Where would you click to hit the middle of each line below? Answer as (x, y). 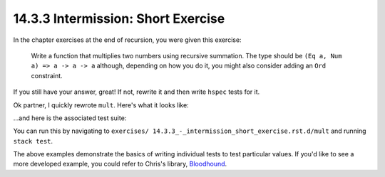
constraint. (47, 75)
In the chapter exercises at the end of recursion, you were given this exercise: (127, 40)
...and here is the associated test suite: (70, 118)
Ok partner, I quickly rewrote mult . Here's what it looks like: (101, 105)
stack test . (33, 141)
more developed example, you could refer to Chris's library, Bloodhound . (120, 164)
